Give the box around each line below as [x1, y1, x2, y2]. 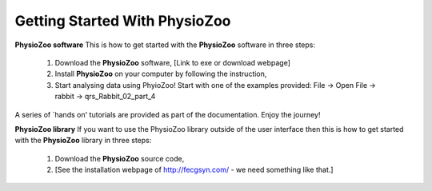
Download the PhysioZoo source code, [54, 153, 185, 163]
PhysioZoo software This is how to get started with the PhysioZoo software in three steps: [14, 40, 316, 50]
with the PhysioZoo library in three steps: [14, 136, 152, 145]
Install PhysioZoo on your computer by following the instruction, [54, 69, 267, 79]
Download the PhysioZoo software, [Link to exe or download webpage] [54, 58, 291, 67]
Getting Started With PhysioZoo [14, 12, 231, 30]
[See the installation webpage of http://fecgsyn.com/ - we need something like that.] [54, 165, 334, 175]
